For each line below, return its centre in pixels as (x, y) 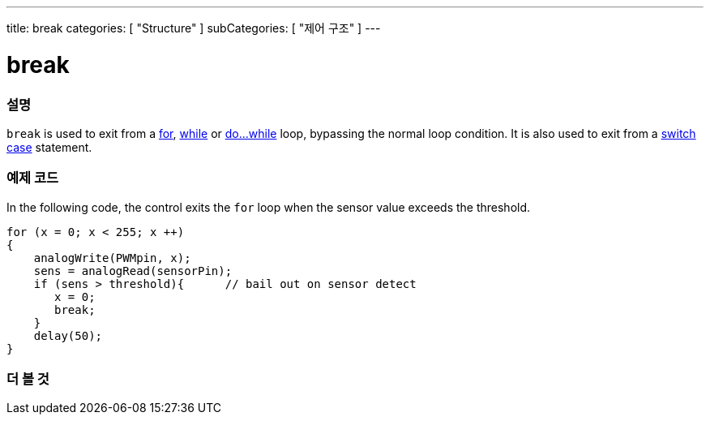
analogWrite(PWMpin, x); (112, 258)
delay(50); (68, 335)
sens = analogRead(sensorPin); (133, 271)
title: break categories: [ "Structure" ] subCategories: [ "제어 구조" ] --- (194, 28)
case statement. (49, 147)
